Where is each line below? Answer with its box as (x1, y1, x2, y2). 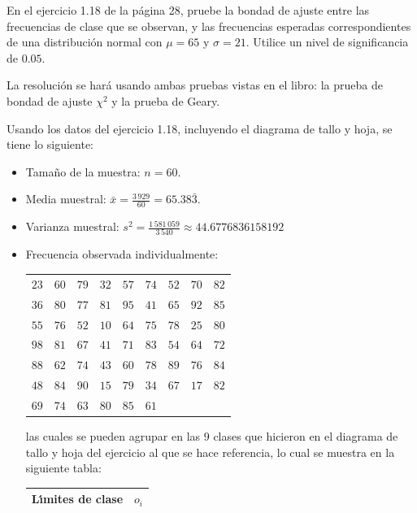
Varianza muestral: (25, 218, 119, 235)
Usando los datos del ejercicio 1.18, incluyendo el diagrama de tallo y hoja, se (7, 120, 393, 137)
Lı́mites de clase (31, 490, 124, 507)
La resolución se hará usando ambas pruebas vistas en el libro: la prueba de (7, 76, 383, 93)
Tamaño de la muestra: (25, 163, 141, 180)
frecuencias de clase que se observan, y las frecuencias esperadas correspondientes (7, 17, 411, 34)
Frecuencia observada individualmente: (25, 246, 219, 263)
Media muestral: (25, 190, 106, 207)
